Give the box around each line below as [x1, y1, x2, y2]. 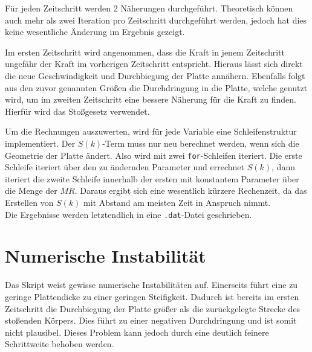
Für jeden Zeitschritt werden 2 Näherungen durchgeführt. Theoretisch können [5, 2, 293, 14]
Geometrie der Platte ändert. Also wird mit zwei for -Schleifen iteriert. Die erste [5, 149, 302, 161]
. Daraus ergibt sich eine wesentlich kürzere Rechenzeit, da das [74, 184, 307, 197]
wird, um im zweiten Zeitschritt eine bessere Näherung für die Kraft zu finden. [5, 93, 296, 106]
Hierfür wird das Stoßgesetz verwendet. [5, 104, 150, 117]
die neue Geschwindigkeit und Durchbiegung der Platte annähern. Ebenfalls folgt [5, 69, 305, 82]
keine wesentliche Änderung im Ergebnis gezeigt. [5, 25, 185, 38]
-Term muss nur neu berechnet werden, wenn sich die [102, 136, 299, 149]
